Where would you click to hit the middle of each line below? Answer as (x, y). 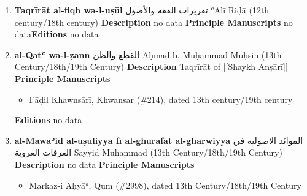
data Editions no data (56, 34)
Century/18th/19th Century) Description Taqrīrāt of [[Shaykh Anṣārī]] (151, 66)
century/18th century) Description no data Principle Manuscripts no (153, 22)
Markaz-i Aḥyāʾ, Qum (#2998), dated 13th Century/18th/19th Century (165, 185)
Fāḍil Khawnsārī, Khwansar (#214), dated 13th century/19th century (161, 99)
